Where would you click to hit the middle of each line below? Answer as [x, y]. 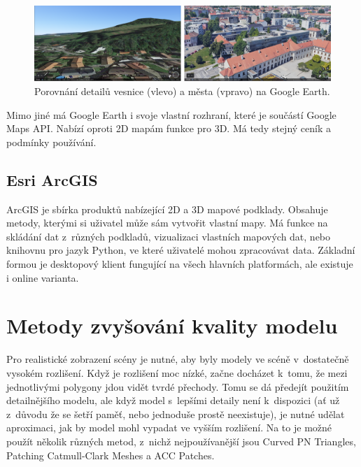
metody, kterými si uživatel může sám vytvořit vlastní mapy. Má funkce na [167, 223]
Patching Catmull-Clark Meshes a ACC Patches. [111, 455]
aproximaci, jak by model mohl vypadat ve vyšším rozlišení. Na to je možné [169, 428]
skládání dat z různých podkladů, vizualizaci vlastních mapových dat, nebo [169, 236]
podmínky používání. [51, 142]
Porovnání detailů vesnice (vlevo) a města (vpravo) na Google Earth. [182, 91]
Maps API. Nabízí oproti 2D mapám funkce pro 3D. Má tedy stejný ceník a [169, 128]
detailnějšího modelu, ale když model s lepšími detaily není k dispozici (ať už [173, 400]
